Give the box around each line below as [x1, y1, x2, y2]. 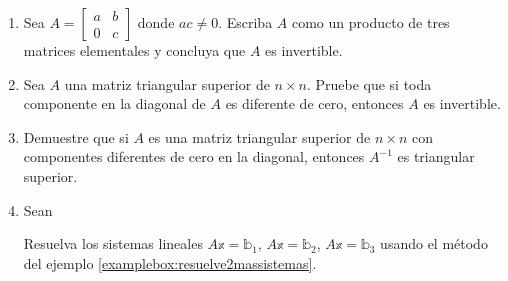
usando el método [380, 233, 488, 254]
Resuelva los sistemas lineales [23, 233, 203, 254]
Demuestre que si [23, 126, 129, 147]
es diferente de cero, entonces [225, 93, 404, 114]
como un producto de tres [291, 12, 450, 32]
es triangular [397, 146, 475, 167]
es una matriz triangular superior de [148, 126, 371, 147]
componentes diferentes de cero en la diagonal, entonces [23, 146, 365, 167]
